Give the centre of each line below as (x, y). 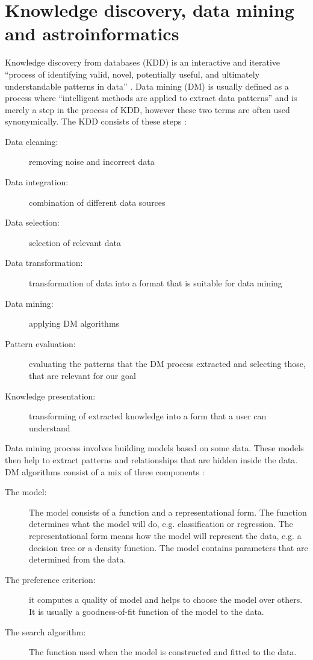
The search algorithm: (45, 631)
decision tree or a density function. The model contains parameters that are (169, 547)
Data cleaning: (32, 141)
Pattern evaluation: (40, 343)
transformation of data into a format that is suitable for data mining (156, 283)
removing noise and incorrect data (92, 162)
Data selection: (32, 222)
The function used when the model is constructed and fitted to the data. (163, 652)
